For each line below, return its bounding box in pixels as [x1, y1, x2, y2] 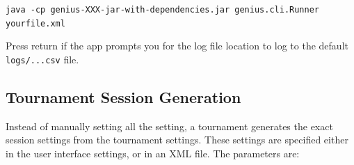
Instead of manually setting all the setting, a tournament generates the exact [6, 118, 333, 133]
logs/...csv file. [6, 52, 79, 66]
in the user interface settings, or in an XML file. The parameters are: [6, 146, 300, 160]
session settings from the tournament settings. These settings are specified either [6, 132, 348, 147]
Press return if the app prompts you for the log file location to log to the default [6, 38, 348, 53]
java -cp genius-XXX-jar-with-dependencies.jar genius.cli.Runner [6, 5, 320, 15]
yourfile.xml [6, 18, 65, 29]
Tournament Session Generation [6, 86, 241, 107]
